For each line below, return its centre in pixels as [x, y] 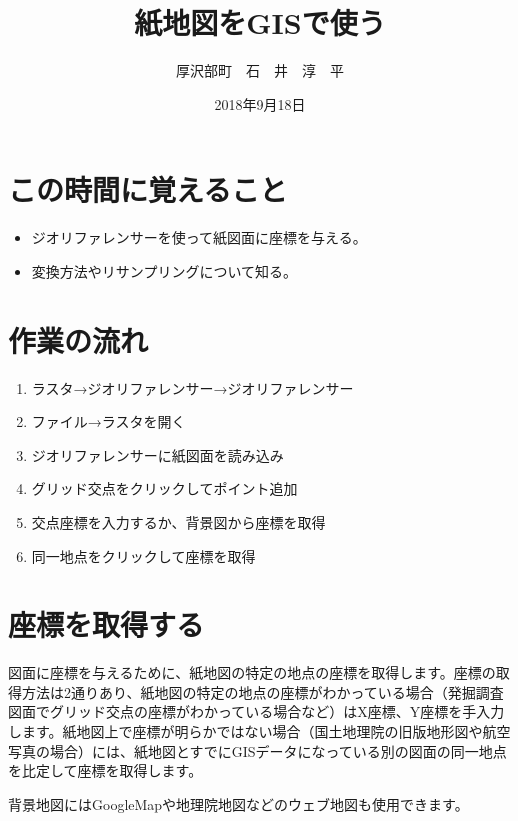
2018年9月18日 [260, 103]
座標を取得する [106, 624]
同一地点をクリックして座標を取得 [143, 555]
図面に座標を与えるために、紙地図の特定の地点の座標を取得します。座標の [252, 672]
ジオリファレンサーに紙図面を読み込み [157, 454]
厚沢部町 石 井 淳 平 [260, 70]
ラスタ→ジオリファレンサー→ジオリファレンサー [192, 387]
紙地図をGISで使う [260, 22]
